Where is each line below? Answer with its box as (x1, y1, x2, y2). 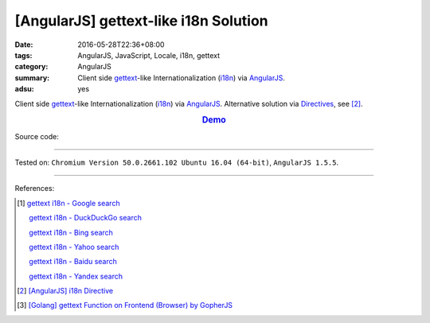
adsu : (14, 84, 35, 94)
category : (14, 62, 49, 72)
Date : (14, 40, 33, 49)
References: (14, 184, 55, 193)
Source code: (14, 131, 59, 141)
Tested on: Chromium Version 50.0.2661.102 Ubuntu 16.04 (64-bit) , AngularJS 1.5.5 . (14, 158, 339, 167)
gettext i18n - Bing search (29, 228, 113, 237)
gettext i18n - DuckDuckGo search (29, 213, 143, 223)
